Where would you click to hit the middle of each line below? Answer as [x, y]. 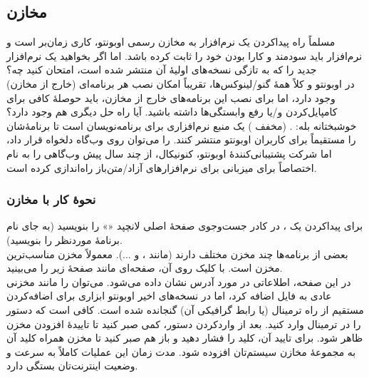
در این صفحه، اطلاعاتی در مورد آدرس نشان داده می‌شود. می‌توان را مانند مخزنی [179, 281]
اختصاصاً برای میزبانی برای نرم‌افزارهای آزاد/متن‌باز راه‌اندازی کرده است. [162, 167]
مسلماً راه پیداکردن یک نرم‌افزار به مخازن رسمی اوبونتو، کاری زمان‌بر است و [171, 42]
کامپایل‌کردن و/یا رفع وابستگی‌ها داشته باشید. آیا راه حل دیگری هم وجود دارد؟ [172, 112]
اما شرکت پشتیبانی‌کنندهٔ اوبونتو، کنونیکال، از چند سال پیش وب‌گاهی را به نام [169, 153]
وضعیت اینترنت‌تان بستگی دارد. [72, 366]
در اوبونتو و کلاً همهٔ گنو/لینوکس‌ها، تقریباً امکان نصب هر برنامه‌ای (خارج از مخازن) [181, 83]
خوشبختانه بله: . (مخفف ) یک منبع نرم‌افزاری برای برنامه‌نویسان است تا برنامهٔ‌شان [182, 125]
